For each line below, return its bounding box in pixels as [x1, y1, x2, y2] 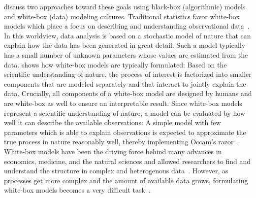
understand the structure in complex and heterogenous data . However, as [4, 165, 228, 176]
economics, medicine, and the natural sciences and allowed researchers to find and [4, 156, 251, 166]
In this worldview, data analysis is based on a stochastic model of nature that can [4, 30, 251, 40]
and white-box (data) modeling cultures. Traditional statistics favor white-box [4, 11, 240, 21]
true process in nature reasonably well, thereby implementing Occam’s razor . [4, 136, 239, 147]
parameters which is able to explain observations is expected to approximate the [4, 127, 246, 137]
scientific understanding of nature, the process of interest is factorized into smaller [4, 69, 252, 79]
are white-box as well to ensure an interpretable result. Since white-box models [4, 98, 242, 108]
